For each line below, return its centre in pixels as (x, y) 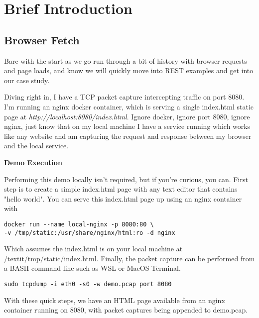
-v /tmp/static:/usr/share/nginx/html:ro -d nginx (90, 233)
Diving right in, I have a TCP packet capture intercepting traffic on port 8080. (124, 97)
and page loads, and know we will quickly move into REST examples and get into (129, 70)
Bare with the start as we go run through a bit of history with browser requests (126, 60)
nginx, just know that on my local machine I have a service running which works (127, 126)
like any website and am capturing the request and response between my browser (128, 136)
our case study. (27, 80)
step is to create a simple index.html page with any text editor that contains (121, 189)
